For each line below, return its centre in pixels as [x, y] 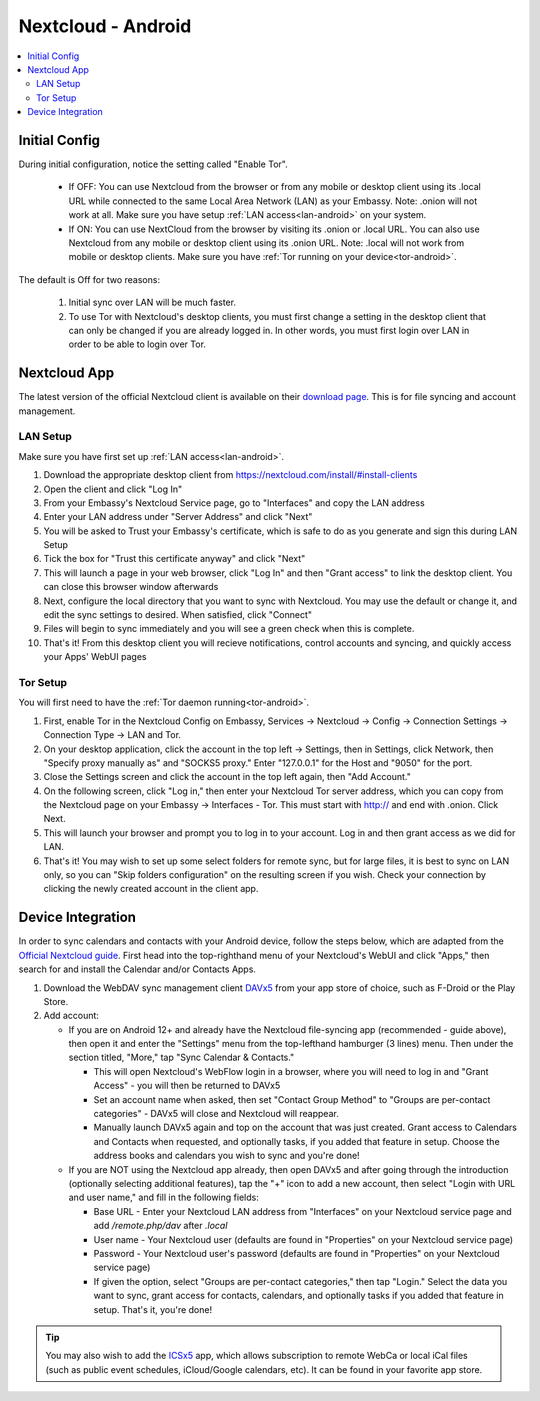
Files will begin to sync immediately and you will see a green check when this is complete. [229, 629]
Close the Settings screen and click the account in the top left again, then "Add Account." [227, 777]
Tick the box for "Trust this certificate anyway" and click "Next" [174, 559]
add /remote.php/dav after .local [160, 1226]
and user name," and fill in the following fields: [163, 1197]
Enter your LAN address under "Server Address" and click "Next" [178, 517]
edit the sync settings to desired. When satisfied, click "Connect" [178, 615]
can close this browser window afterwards [131, 587]
